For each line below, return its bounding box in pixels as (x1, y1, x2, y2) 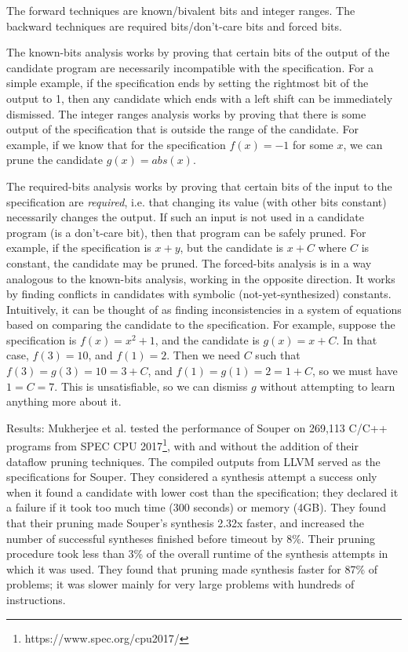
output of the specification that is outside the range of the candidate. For (6, 121, 359, 137)
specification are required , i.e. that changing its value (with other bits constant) (6, 193, 387, 209)
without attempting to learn (260, 377, 395, 394)
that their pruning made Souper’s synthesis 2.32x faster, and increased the (6, 515, 365, 531)
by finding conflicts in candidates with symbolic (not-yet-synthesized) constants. (6, 286, 392, 302)
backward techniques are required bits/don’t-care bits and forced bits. (6, 17, 342, 34)
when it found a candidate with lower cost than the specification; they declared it (6, 483, 399, 500)
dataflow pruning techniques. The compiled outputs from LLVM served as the (6, 453, 381, 469)
